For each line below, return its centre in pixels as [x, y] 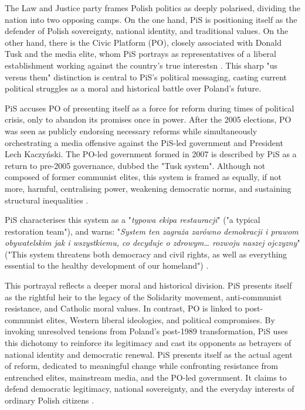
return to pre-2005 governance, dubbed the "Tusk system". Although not [135, 165]
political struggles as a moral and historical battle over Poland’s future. [133, 88]
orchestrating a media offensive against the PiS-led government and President [144, 142]
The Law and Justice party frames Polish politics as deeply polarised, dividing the [153, 8]
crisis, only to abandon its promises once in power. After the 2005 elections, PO [148, 119]
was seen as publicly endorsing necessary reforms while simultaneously [131, 131]
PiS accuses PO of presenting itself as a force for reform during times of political [150, 108]
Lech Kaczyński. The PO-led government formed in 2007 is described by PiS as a [151, 154]
